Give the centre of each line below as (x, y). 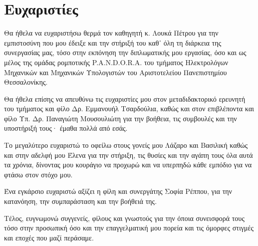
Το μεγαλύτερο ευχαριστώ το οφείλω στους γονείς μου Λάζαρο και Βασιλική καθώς (126, 145)
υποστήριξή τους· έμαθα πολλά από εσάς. (66, 128)
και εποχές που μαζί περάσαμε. (49, 237)
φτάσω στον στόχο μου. (38, 174)
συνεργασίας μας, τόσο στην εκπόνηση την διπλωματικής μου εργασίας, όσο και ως (125, 52)
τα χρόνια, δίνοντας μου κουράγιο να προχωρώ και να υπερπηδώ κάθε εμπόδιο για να (128, 165)
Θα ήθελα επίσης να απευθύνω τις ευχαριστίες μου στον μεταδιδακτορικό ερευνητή (125, 98)
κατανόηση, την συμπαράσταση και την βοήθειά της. (80, 201)
